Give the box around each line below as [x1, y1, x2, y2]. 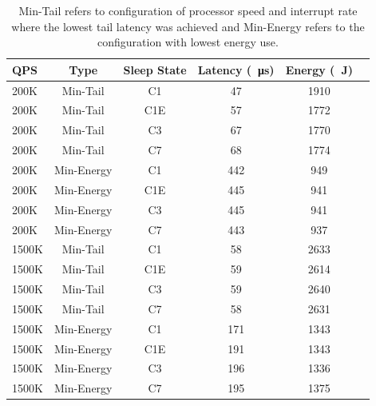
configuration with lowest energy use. [97, 34, 279, 50]
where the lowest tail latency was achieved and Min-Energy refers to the [11, 18, 365, 34]
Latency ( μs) [197, 61, 275, 78]
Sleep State [123, 61, 187, 78]
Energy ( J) [285, 61, 353, 78]
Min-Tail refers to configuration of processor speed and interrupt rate [18, 2, 358, 18]
